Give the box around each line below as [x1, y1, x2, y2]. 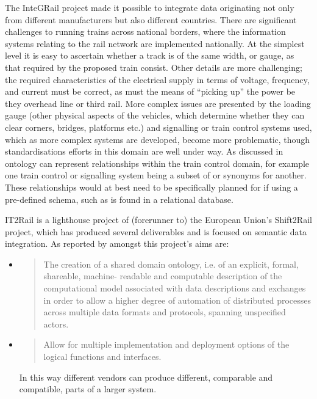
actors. [43, 317, 69, 330]
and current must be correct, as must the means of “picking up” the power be [5, 85, 296, 98]
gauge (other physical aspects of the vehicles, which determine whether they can [5, 109, 305, 122]
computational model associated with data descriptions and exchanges [43, 282, 306, 295]
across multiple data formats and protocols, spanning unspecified [43, 306, 286, 318]
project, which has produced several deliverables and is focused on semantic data [5, 225, 307, 238]
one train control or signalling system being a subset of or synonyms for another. [5, 169, 307, 181]
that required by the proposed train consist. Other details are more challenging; [5, 60, 302, 73]
